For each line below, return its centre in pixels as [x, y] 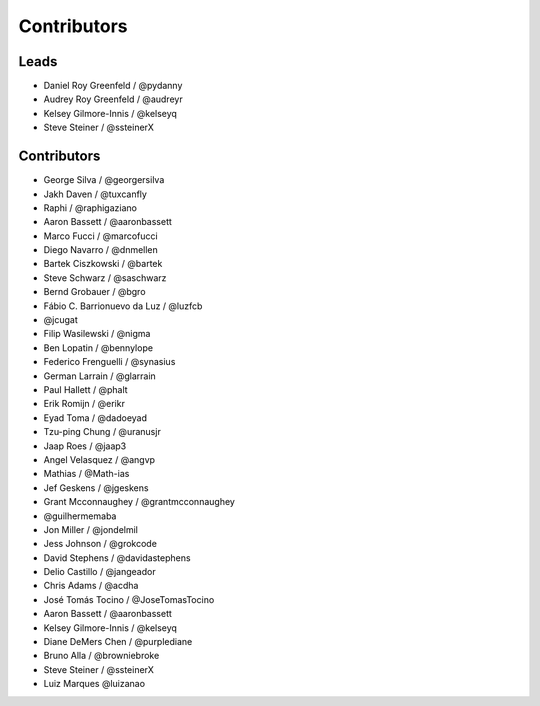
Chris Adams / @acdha [91, 586]
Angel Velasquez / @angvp [99, 459]
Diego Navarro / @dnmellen [101, 250]
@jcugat [61, 320]
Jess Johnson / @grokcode [100, 544]
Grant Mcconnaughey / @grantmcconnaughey [139, 502]
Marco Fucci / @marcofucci [101, 236]
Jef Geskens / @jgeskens [96, 487]
